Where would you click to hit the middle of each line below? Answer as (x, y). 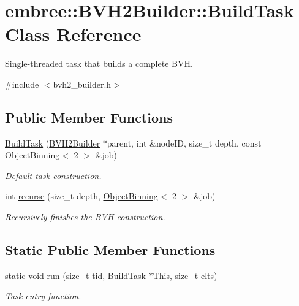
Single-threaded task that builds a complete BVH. (99, 63)
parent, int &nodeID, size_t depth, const (184, 143)
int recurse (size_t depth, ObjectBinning (81, 196)
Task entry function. (43, 296)
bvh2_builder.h (82, 84)
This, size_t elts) (185, 275)
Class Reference (73, 34)
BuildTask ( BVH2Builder (53, 143)
